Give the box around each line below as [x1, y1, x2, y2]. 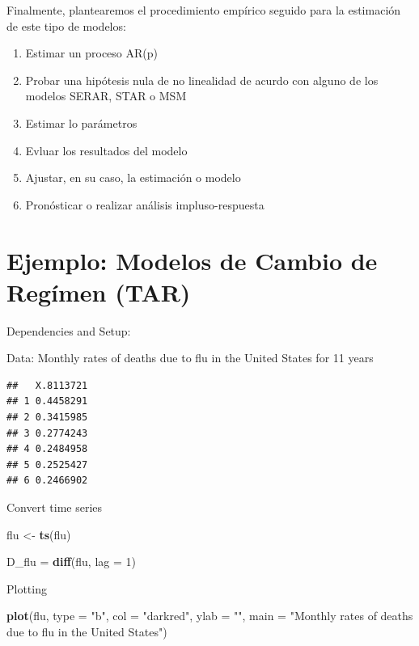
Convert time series [6, 499, 103, 515]
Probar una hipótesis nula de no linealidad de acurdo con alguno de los [25, 71, 379, 88]
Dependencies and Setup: [6, 322, 131, 339]
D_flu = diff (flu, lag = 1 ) [6, 553, 136, 570]
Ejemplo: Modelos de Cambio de [6, 243, 378, 277]
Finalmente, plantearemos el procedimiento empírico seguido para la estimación [6, 2, 401, 18]
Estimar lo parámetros [25, 114, 138, 131]
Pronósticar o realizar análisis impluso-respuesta [25, 196, 265, 213]
